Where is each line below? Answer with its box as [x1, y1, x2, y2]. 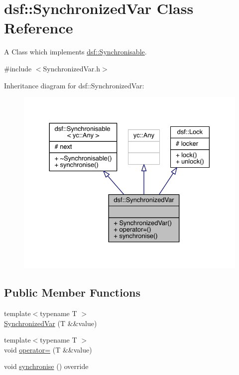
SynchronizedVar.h [43, 63, 101, 73]
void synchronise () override [4, 361, 89, 372]
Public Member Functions [4, 285, 140, 300]
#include [4, 63, 32, 73]
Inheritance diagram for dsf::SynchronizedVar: [4, 80, 144, 90]
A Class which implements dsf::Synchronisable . [4, 46, 147, 57]
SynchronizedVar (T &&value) [4, 318, 97, 328]
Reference [4, 17, 73, 38]
